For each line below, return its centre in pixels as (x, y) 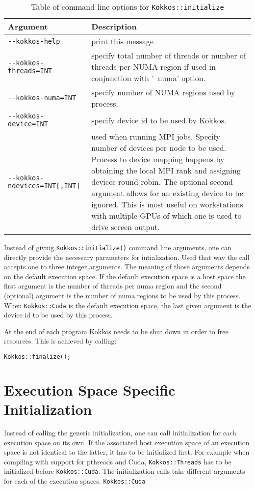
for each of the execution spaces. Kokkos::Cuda (75, 481)
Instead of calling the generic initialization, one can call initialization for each (120, 433)
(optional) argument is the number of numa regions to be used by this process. (122, 296)
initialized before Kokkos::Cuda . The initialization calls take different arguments (125, 471)
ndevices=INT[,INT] (44, 186)
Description (114, 26)
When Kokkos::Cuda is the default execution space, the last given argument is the (127, 305)
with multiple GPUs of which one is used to (166, 216)
